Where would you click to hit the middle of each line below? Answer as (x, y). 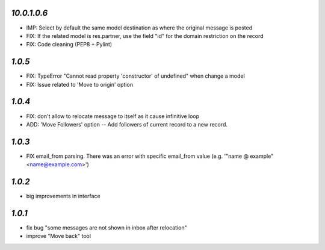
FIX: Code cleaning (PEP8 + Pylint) (69, 45)
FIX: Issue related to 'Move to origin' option (80, 84)
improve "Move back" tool (59, 236)
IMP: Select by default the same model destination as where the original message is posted (139, 28)
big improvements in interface (63, 196)
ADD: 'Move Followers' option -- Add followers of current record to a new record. (127, 124)
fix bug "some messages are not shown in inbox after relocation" (107, 228)
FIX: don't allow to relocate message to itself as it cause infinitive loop (113, 116)
